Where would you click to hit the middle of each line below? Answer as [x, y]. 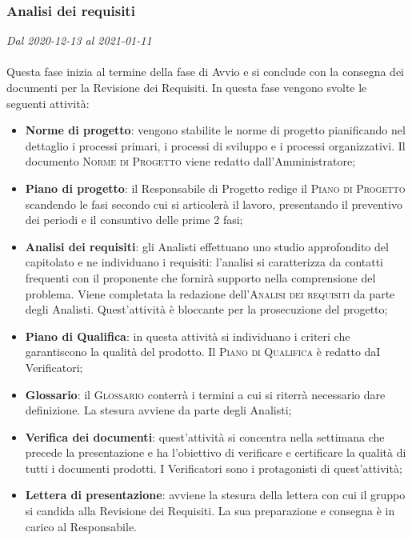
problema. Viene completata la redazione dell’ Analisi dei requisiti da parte [210, 293]
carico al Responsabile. [81, 526]
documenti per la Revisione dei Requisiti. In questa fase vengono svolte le [187, 87]
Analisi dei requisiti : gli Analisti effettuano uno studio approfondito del [207, 246]
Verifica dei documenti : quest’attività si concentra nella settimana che [205, 436]
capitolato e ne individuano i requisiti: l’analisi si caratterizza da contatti [204, 262]
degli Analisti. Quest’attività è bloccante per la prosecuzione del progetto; [206, 309]
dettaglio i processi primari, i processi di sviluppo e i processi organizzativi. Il [215, 145]
